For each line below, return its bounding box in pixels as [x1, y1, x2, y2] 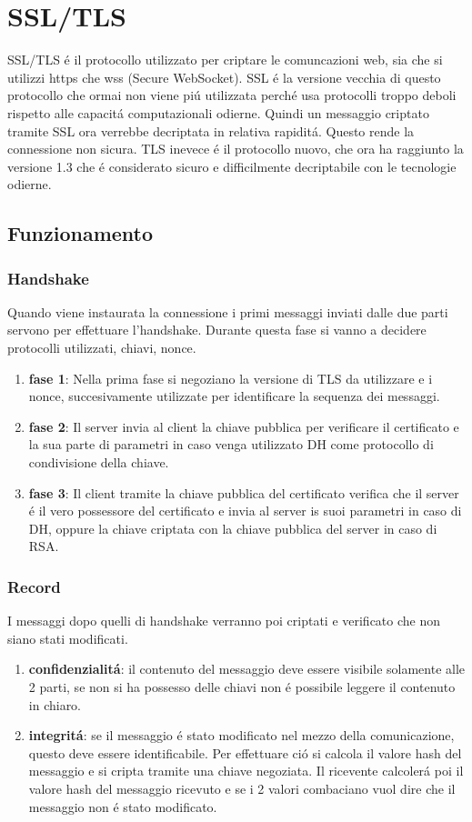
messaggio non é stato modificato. [28, 797, 217, 816]
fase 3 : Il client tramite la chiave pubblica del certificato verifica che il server [28, 483, 459, 502]
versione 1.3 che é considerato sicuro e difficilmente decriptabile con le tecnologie [7, 156, 457, 175]
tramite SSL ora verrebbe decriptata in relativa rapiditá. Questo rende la [7, 121, 415, 140]
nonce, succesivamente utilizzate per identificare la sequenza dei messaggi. [28, 386, 440, 406]
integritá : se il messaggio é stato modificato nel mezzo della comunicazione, [28, 726, 455, 745]
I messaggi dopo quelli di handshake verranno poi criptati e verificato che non [7, 611, 441, 630]
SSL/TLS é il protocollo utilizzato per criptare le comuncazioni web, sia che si [7, 50, 443, 69]
